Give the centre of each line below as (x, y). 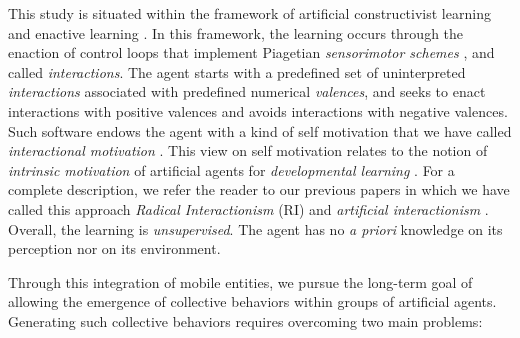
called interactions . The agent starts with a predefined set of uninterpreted (237, 71)
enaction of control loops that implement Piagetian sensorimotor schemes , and (251, 52)
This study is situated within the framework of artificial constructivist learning (249, 13)
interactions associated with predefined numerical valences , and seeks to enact (247, 91)
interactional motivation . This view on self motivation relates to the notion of (248, 150)
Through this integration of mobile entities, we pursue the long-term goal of (240, 281)
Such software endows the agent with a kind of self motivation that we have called (260, 130)
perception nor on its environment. (114, 248)
